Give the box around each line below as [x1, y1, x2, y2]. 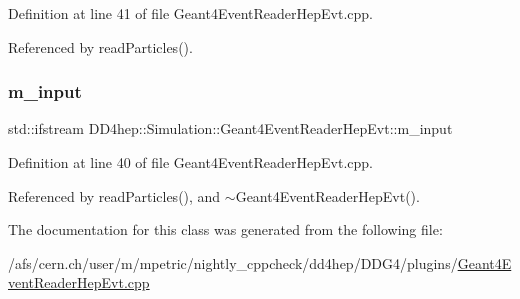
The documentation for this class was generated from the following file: [8, 219, 443, 240]
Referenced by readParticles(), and [8, 185, 221, 206]
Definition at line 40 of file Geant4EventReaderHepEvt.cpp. [8, 152, 373, 172]
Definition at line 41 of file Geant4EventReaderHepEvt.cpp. [8, 3, 373, 23]
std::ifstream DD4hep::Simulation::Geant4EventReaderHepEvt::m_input [8, 118, 453, 139]
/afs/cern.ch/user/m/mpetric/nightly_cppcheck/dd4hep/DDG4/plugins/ [8, 252, 458, 273]
